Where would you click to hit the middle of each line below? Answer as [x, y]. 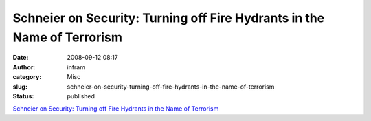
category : [27, 77]
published [81, 96]
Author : [24, 67]
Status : [23, 96]
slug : [20, 87]
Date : [21, 58]
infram [76, 67]
